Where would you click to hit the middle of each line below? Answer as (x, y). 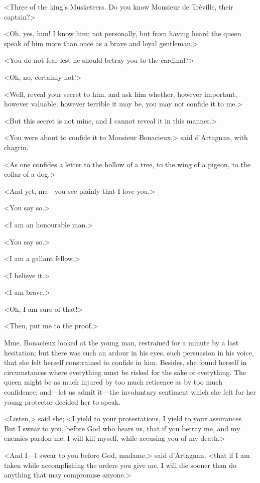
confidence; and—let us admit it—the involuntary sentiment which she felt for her (130, 392)
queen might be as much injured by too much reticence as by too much (113, 382)
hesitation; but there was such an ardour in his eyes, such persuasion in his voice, (129, 352)
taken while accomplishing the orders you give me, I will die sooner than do (120, 465)
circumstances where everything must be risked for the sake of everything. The (125, 372)
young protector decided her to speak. (62, 401)
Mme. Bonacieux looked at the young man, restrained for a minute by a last (121, 343)
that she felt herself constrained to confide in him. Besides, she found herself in (125, 362)
